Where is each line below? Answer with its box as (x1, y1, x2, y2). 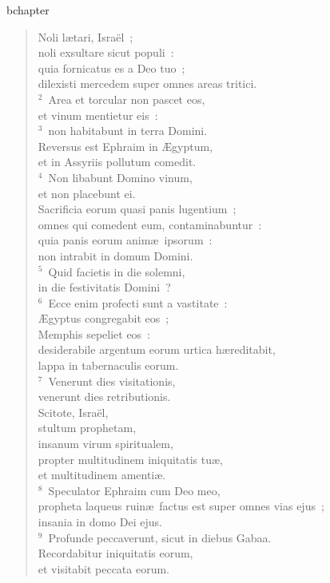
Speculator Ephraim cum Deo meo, (48, 482, 221, 498)
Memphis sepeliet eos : (38, 325, 151, 342)
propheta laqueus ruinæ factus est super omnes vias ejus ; (38, 498, 324, 514)
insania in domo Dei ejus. (38, 514, 162, 529)
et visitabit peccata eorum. (38, 560, 170, 577)
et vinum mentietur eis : (38, 106, 158, 123)
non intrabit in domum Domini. (38, 247, 193, 264)
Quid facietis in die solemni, (48, 263, 185, 280)
